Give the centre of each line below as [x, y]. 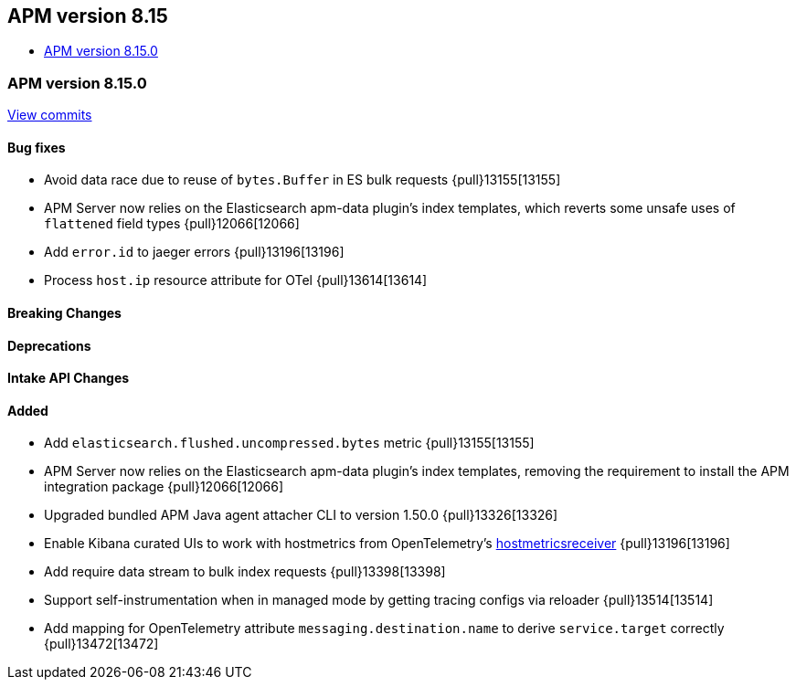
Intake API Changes [69, 378]
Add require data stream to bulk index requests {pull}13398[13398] [245, 572]
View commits [50, 115]
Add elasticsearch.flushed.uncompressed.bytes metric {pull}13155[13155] [289, 443]
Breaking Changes [64, 313]
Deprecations [49, 345]
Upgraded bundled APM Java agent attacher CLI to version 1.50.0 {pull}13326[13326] [301, 515]
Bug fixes [37, 147]
